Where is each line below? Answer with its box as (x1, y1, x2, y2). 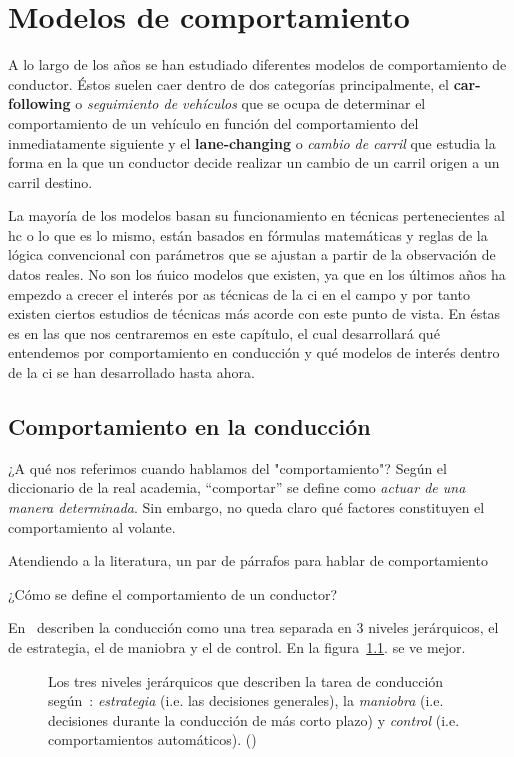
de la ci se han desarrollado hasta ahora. (8, 362, 255, 383)
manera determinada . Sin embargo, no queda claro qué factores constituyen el (8, 497, 485, 518)
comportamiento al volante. (8, 516, 176, 537)
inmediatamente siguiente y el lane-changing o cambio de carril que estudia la (8, 132, 496, 153)
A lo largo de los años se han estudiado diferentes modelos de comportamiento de (8, 54, 507, 75)
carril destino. (8, 171, 93, 192)
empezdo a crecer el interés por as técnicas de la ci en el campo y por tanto (8, 283, 470, 304)
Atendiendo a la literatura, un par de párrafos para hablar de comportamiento (8, 550, 488, 571)
